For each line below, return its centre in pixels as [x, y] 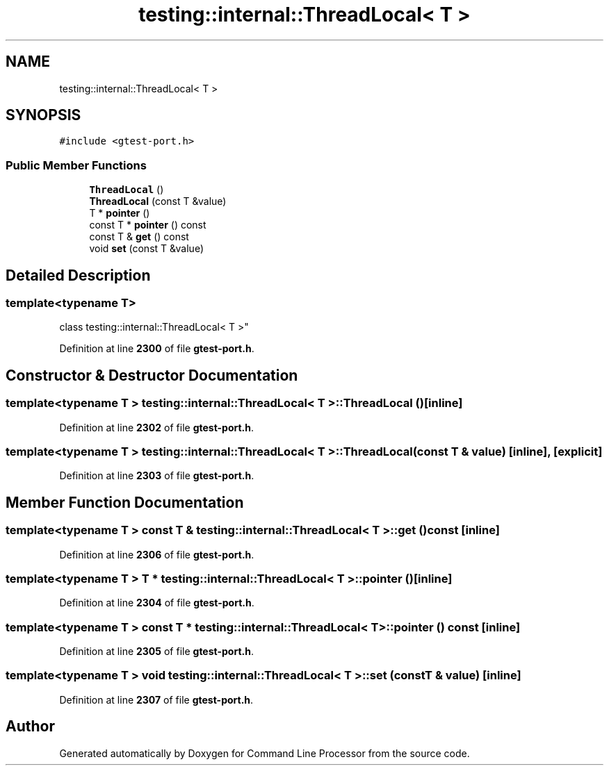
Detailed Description [78, 275]
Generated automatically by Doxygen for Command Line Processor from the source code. [265, 753]
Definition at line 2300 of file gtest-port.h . [157, 349]
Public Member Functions [76, 165]
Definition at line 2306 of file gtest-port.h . [157, 554]
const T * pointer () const [148, 225]
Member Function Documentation [125, 502]
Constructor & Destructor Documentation [152, 375]
